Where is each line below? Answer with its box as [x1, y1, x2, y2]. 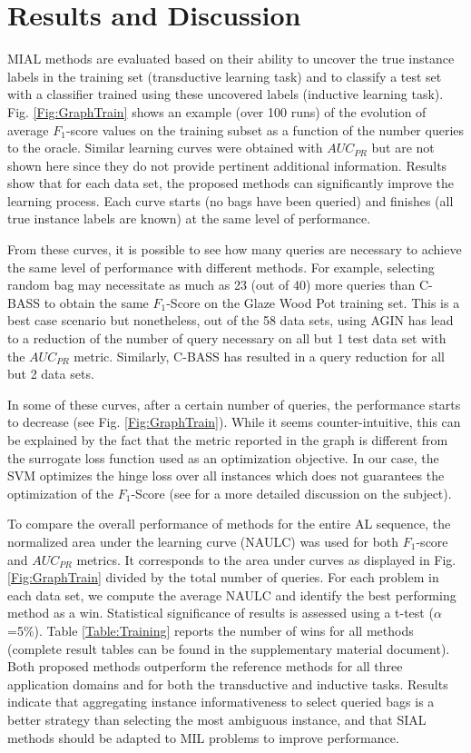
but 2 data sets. [7, 364, 94, 383]
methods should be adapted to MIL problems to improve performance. [7, 728, 399, 747]
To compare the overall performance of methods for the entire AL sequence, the [7, 514, 451, 533]
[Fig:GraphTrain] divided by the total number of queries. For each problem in [7, 568, 439, 587]
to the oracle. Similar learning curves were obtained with [7, 138, 323, 157]
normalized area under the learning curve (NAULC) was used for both [7, 531, 399, 550]
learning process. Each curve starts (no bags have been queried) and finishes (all [7, 191, 454, 210]
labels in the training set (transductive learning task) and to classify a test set [7, 66, 442, 85]
